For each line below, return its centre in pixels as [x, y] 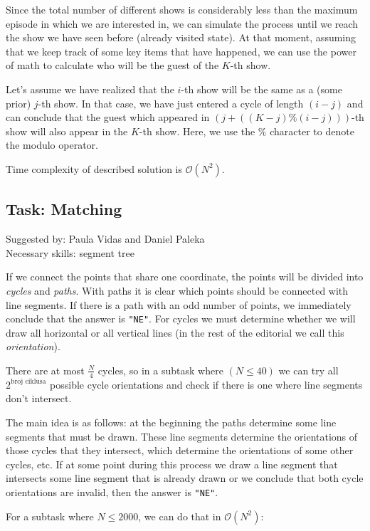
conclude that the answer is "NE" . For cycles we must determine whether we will [181, 319]
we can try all [308, 370]
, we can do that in [180, 516]
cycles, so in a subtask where [160, 370]
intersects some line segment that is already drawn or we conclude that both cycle [185, 478]
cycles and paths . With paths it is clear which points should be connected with [177, 290]
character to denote [312, 131]
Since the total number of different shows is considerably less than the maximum [182, 9]
